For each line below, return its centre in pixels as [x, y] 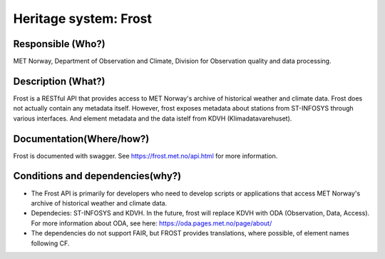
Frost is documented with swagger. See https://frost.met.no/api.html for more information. [145, 156]
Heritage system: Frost [83, 19]
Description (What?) [60, 81]
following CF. [50, 243]
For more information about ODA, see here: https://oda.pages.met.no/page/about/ [152, 223]
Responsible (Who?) [60, 44]
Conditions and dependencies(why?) [97, 176]
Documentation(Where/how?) [81, 139]
